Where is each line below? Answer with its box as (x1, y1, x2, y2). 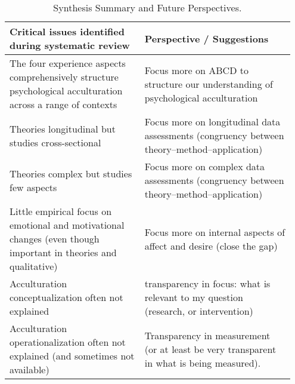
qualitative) (10, 259, 58, 273)
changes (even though (10, 232, 100, 245)
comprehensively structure (10, 70, 119, 84)
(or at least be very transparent (144, 342, 277, 356)
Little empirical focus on (10, 204, 112, 218)
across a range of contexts (10, 97, 117, 111)
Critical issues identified (10, 24, 125, 38)
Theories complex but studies (10, 166, 132, 180)
